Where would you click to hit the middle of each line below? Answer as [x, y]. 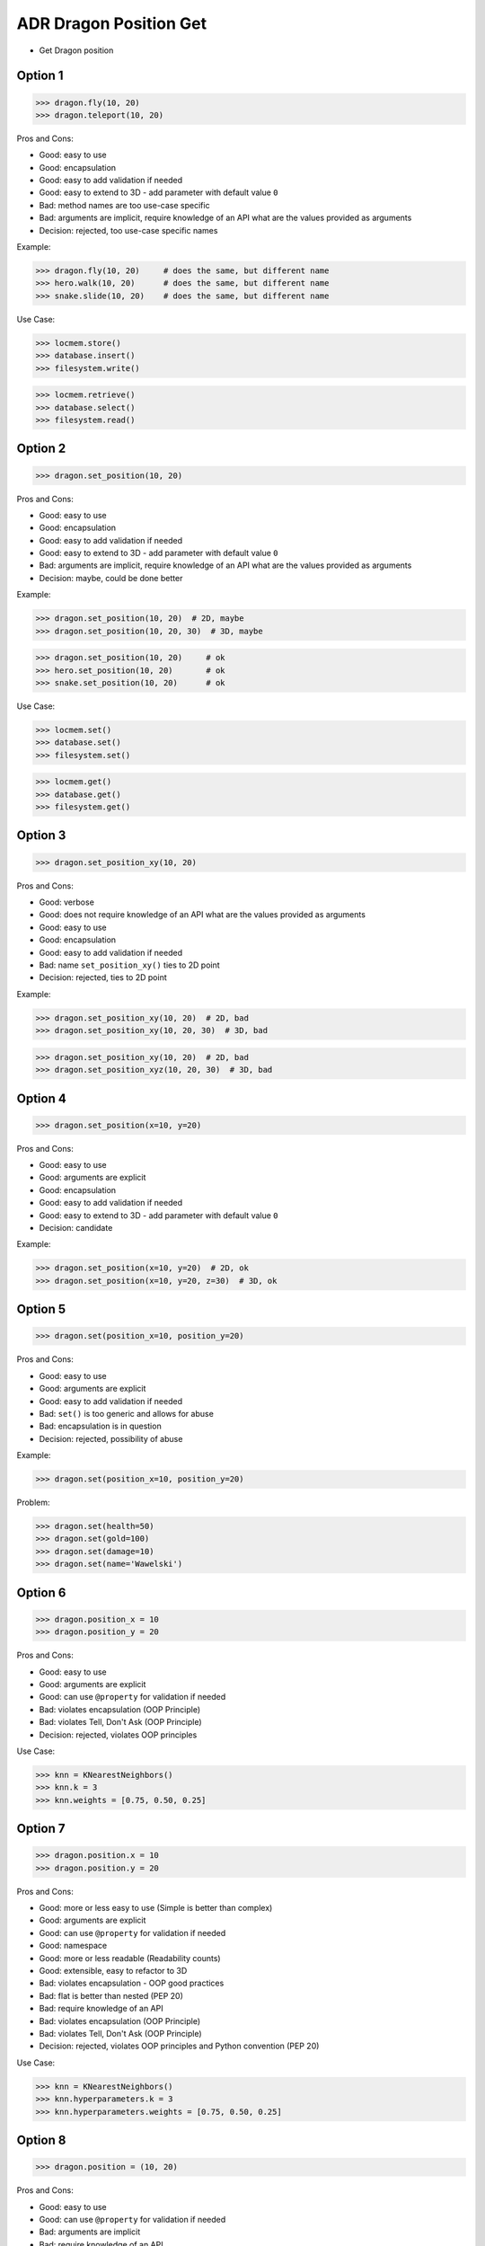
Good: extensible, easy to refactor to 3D [113, 1971]
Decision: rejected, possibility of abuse [111, 1438]
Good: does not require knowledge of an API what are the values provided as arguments [202, 915]
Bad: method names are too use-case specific [124, 205]
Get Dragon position [76, 50]
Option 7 [41, 1829]
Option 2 [41, 449]
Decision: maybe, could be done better [111, 578]
